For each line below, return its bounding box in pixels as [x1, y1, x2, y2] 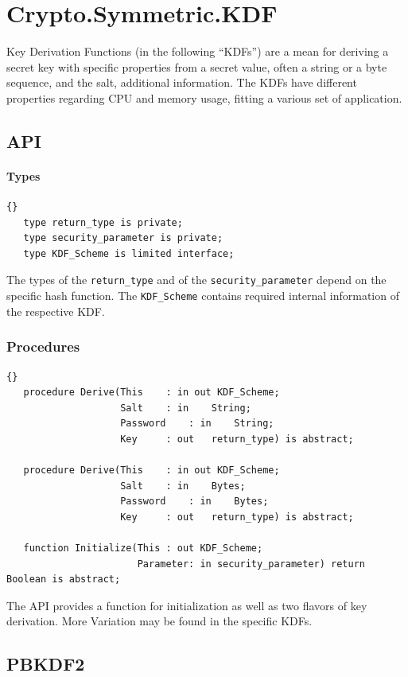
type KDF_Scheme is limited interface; [23, 247, 235, 259]
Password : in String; [120, 418, 274, 430]
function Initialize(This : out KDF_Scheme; [23, 543, 263, 554]
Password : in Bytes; [120, 496, 269, 508]
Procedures [6, 337, 80, 356]
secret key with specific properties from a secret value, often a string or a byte [6, 58, 387, 75]
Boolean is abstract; [6, 574, 121, 586]
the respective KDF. [6, 302, 105, 319]
